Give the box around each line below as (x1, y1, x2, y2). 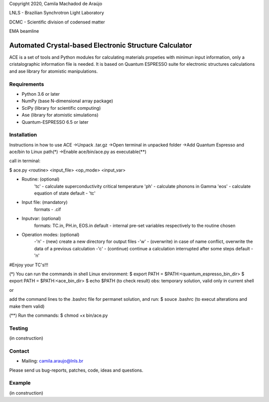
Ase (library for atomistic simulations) (21, 112, 99, 118)
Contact (9, 347, 29, 354)
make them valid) (9, 303, 45, 309)
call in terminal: (9, 158, 41, 164)
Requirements (9, 80, 44, 87)
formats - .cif (34, 206, 61, 212)
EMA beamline (9, 28, 39, 34)
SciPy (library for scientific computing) (21, 105, 101, 111)
